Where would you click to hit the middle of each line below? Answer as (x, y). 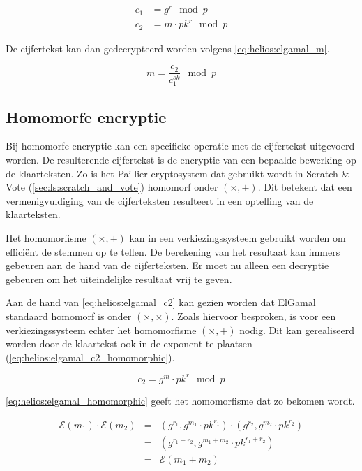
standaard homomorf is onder (69, 316)
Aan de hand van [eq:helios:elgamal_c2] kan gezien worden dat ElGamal (161, 302)
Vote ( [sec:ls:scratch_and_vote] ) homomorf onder (112, 187)
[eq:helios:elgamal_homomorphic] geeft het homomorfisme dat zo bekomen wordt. (180, 401)
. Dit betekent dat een (305, 187)
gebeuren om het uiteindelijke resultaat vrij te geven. (119, 278)
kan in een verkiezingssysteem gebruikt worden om (237, 238)
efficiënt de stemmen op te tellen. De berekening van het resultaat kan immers (173, 251)
